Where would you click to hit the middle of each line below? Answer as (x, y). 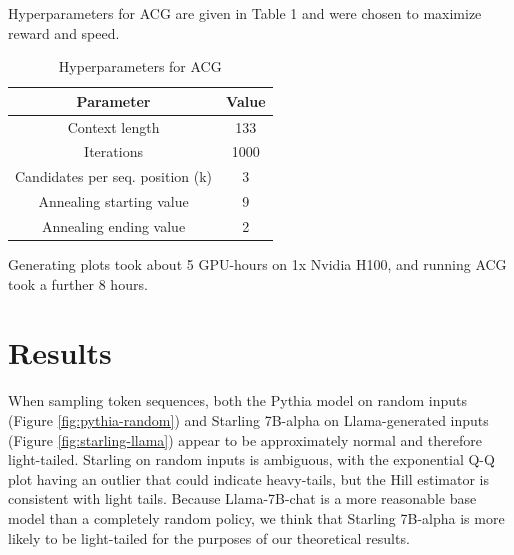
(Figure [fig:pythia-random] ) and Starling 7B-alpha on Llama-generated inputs (248, 420)
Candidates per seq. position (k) (114, 176)
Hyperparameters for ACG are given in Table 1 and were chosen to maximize (245, 13)
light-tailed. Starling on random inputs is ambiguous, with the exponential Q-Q (251, 459)
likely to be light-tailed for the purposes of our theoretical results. (209, 537)
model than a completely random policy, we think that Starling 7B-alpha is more (256, 517)
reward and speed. (64, 32)
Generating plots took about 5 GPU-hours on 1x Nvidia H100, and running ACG (257, 264)
